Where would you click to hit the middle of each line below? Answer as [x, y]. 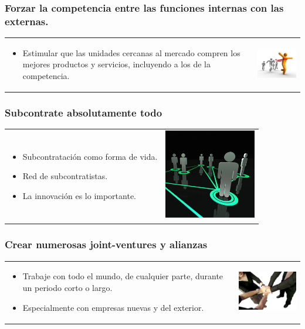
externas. [27, 21]
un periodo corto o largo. [67, 287]
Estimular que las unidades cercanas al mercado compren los [131, 52]
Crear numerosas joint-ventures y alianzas [106, 244]
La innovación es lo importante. [79, 195]
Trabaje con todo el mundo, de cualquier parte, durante [123, 276]
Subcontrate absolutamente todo [84, 113]
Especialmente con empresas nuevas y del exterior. [113, 307]
